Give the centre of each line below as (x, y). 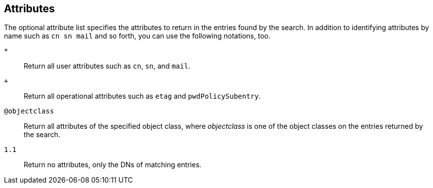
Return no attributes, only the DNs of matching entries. (113, 165)
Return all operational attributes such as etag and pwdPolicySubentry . (142, 96)
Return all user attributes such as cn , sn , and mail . (107, 66)
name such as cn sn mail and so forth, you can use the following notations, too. (137, 36)
